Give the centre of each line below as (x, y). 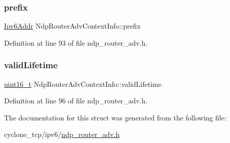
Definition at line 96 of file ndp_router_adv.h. (76, 101)
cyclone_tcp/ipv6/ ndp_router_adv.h (62, 134)
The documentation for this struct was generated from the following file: (115, 117)
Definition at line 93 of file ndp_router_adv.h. (76, 42)
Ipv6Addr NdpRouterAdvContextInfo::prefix (72, 26)
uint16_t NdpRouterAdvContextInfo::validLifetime (83, 84)
